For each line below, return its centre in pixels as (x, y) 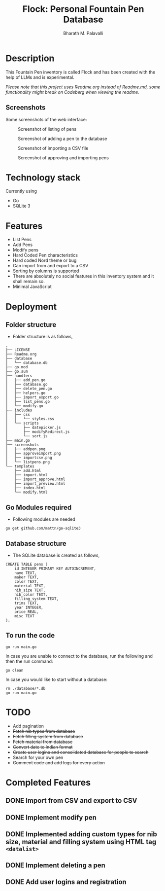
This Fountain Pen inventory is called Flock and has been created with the (81, 72)
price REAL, (27, 612)
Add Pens (23, 245)
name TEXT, (26, 573)
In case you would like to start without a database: (57, 679)
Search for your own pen (38, 757)
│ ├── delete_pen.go (29, 389)
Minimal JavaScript (32, 286)
